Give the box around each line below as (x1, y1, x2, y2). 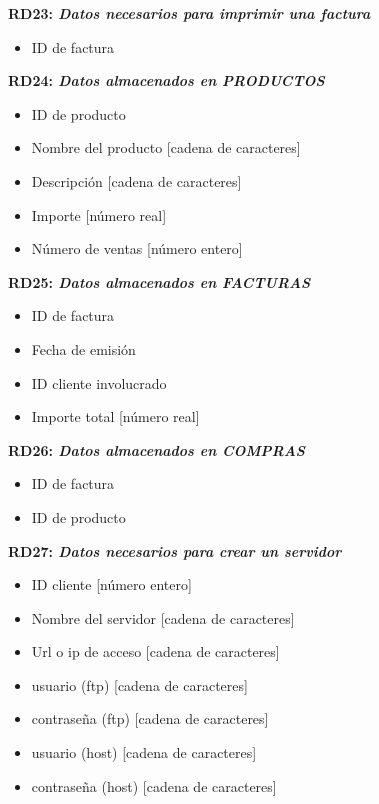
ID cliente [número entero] (31, 574, 192, 595)
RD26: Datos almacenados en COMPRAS (8, 439, 305, 460)
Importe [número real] (31, 204, 167, 225)
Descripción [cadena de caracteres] (31, 170, 242, 191)
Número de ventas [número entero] (31, 238, 243, 259)
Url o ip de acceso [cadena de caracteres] (31, 641, 280, 662)
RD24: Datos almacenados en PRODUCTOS (8, 70, 325, 91)
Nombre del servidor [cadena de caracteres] (31, 607, 295, 628)
